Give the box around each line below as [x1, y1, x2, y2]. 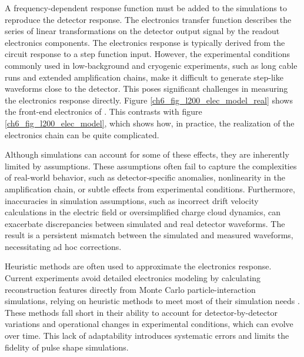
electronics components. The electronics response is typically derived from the [5, 36, 285, 48]
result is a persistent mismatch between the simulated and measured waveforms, [5, 229, 293, 241]
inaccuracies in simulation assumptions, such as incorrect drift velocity [5, 194, 259, 206]
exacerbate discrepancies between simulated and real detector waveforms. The [5, 217, 285, 229]
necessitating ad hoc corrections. [5, 240, 122, 252]
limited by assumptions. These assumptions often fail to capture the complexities [5, 159, 297, 172]
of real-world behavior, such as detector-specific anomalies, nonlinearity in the [5, 171, 285, 183]
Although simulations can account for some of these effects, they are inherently [5, 148, 289, 161]
